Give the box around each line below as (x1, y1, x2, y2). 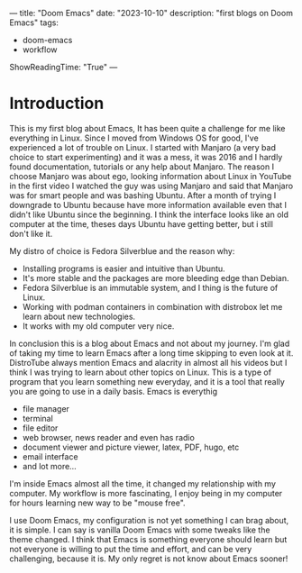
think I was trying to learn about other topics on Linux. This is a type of (9, 367, 272, 377)
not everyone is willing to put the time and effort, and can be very (9, 543, 252, 554)
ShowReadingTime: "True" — (9, 62, 118, 72)
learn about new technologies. (22, 311, 136, 322)
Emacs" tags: (9, 17, 59, 28)
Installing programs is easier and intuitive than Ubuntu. (22, 263, 225, 274)
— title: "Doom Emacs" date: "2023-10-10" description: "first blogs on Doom (9, 8, 293, 18)
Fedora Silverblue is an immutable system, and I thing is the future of (22, 282, 279, 293)
